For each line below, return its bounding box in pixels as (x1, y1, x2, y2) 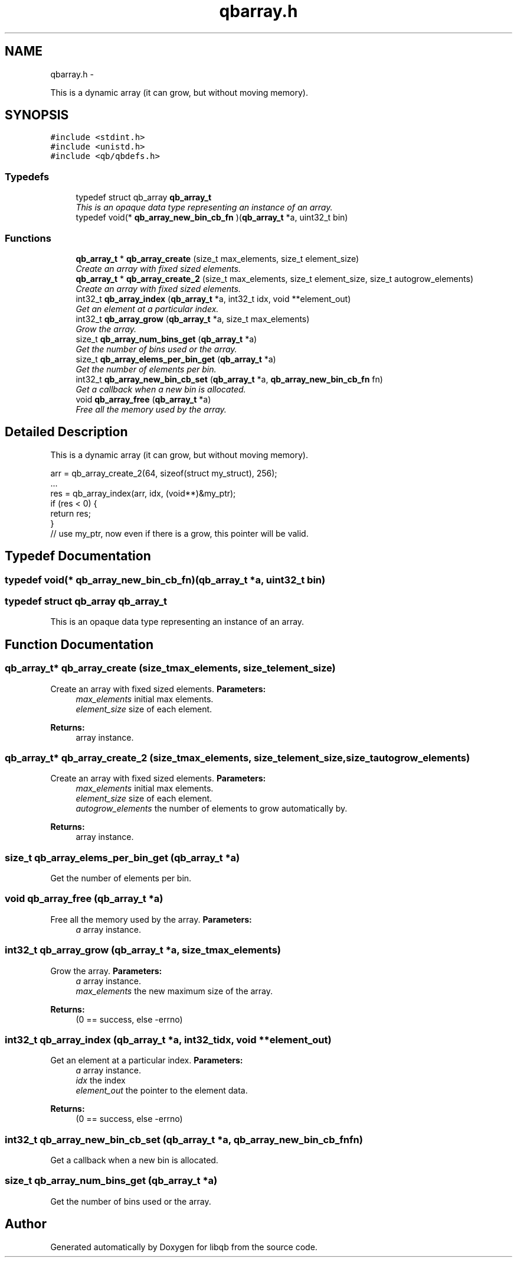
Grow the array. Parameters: (50, 965, 162, 976)
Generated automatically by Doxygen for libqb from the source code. (50, 1241, 318, 1252)
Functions (5, 232, 51, 244)
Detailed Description (5, 424, 128, 440)
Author (5, 1216, 47, 1232)
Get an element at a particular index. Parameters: (50, 1055, 243, 1066)
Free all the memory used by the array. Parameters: (50, 914, 252, 924)
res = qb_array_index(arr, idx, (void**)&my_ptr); (50, 488, 236, 498)
